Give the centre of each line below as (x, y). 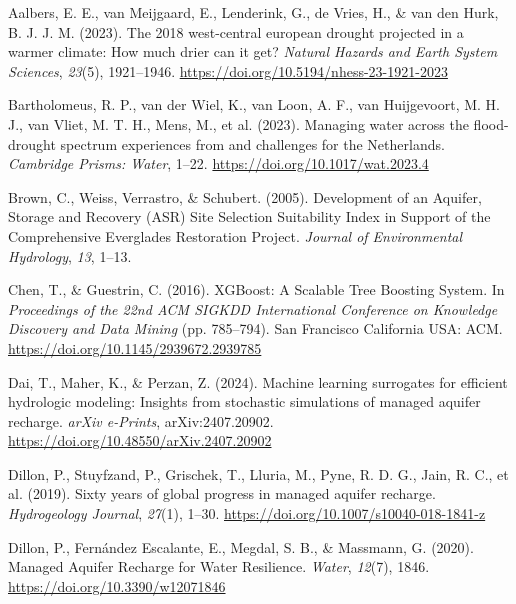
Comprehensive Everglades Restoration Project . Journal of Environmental (235, 235)
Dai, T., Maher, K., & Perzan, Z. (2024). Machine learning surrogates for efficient (258, 381)
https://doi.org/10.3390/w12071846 (117, 585)
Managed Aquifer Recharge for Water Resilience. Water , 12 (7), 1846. (219, 566)
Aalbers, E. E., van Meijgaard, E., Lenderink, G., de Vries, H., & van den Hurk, (253, 12)
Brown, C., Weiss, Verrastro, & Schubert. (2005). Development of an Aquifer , (245, 196)
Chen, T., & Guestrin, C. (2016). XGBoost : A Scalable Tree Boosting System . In (256, 289)
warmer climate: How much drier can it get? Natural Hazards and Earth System (253, 51)
